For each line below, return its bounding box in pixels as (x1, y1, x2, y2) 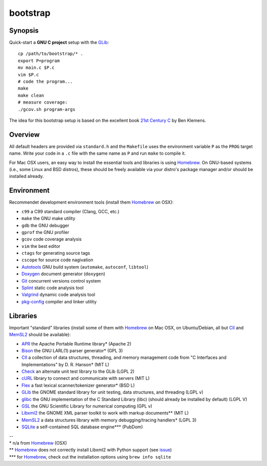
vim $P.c (18, 72, 39, 77)
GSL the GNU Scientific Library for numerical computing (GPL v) (21, 403, 153, 409)
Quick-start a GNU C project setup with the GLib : (9, 40, 109, 46)
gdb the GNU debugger (21, 222, 69, 228)
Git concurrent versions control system (21, 278, 101, 284)
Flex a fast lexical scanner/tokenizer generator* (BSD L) (21, 382, 135, 388)
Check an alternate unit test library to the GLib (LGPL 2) (21, 368, 134, 374)
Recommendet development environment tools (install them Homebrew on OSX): (9, 199, 174, 205)
